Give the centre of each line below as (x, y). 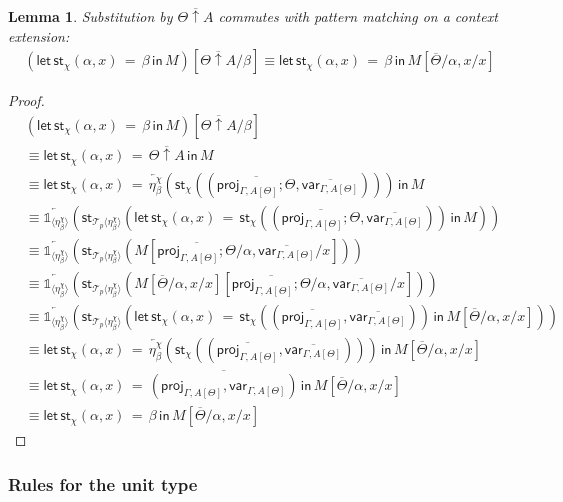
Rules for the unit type (103, 483)
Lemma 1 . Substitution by (90, 16)
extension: (39, 35)
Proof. (26, 100)
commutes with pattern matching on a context (358, 16)
